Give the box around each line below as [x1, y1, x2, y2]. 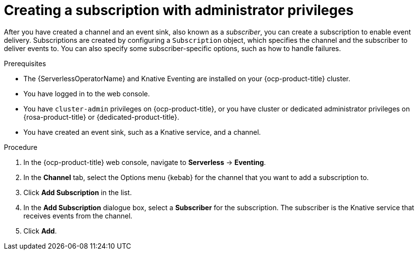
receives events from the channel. [23, 211, 133, 220]
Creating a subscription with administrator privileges [4, 2, 354, 18]
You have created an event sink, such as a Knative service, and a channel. [23, 127, 261, 136]
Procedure [4, 143, 38, 151]
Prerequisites [4, 59, 46, 68]
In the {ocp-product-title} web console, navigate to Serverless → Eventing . [23, 158, 266, 166]
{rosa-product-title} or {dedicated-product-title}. [23, 112, 179, 121]
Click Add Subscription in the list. [23, 188, 132, 197]
